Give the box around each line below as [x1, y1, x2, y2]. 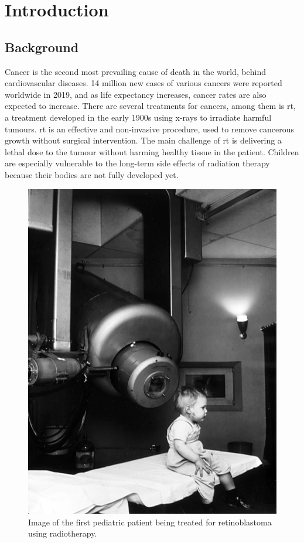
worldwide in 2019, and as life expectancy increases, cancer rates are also [5, 88, 267, 100]
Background [5, 37, 79, 56]
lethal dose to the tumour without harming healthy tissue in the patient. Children [5, 145, 299, 158]
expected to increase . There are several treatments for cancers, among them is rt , [5, 100, 296, 112]
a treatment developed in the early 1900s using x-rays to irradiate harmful [5, 111, 272, 123]
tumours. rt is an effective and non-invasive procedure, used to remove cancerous [5, 122, 295, 135]
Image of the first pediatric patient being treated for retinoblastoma [28, 515, 272, 528]
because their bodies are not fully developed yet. [5, 168, 179, 180]
